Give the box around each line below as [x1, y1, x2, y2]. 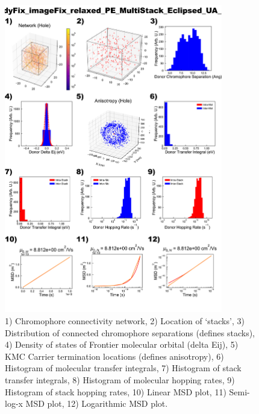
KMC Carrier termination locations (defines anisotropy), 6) [5, 350, 224, 362]
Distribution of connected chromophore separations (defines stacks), [5, 326, 255, 339]
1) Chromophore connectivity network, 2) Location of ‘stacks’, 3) [5, 315, 245, 327]
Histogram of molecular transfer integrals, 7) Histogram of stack [5, 362, 242, 374]
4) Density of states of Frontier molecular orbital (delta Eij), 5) [5, 338, 239, 351]
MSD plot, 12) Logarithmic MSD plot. [25, 397, 168, 410]
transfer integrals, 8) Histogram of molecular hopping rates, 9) [5, 373, 235, 386]
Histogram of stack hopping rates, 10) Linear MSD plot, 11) [5, 385, 226, 398]
